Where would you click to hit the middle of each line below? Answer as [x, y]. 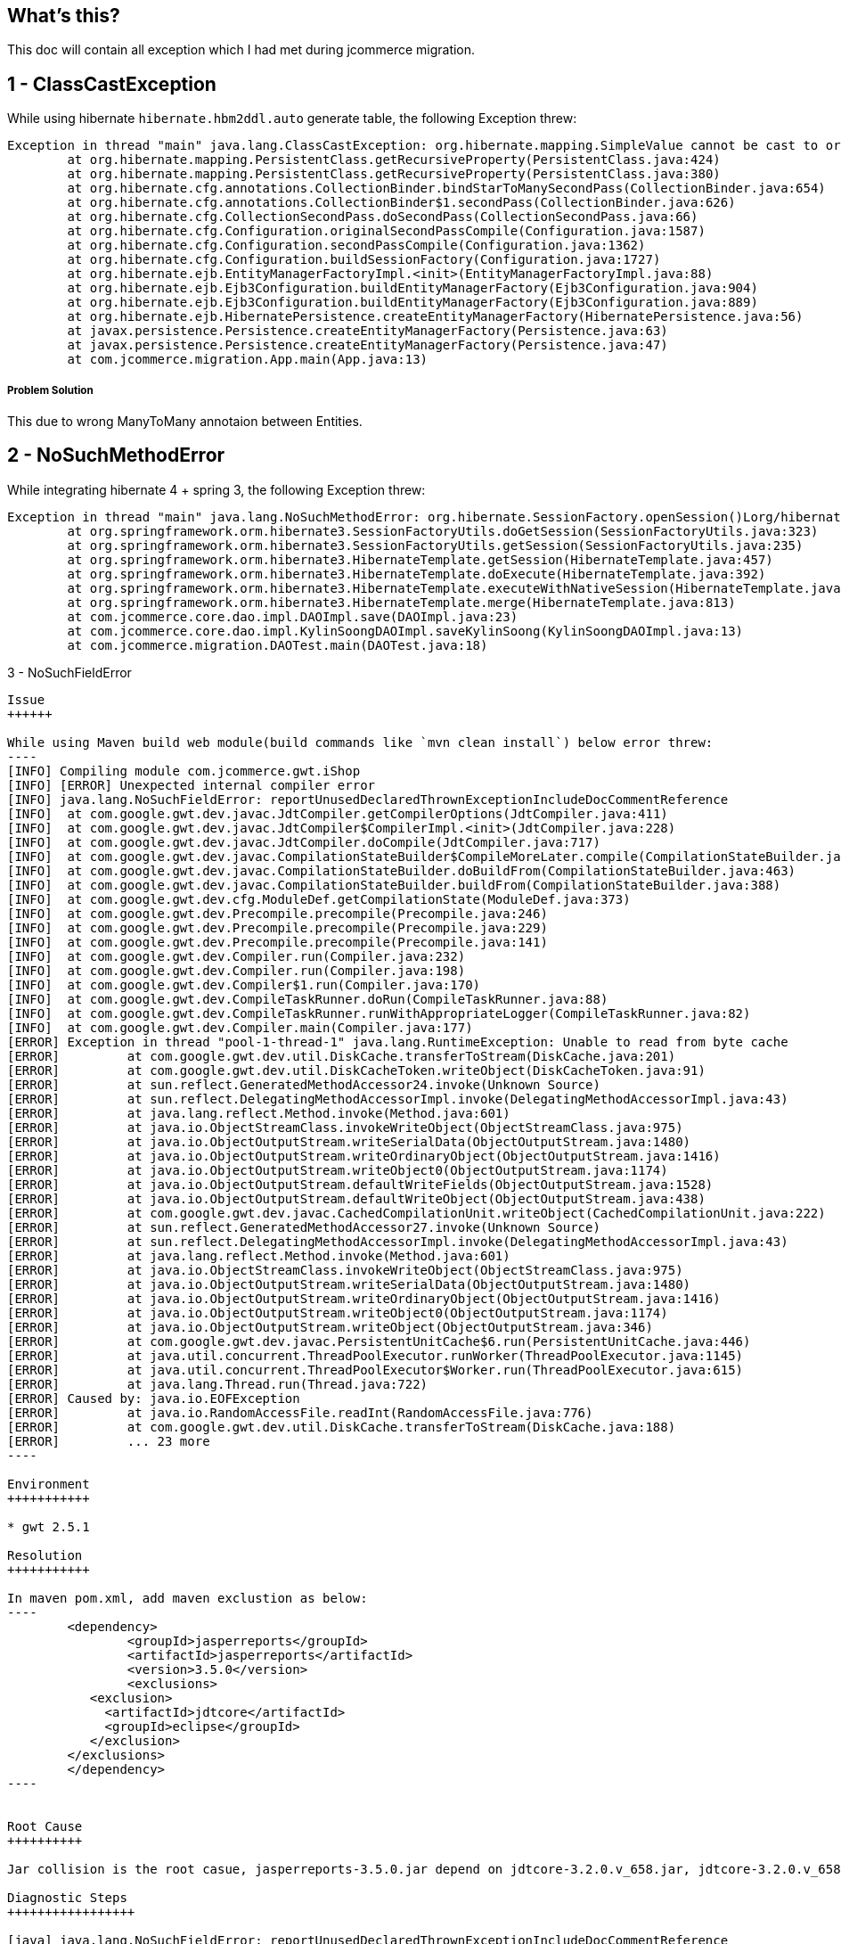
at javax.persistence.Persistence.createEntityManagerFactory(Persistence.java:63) [367, 331]
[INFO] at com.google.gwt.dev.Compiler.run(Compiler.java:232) [237, 956]
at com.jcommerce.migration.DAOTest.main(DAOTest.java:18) [278, 645]
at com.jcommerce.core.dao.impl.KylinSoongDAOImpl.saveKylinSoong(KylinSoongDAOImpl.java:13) [405, 631]
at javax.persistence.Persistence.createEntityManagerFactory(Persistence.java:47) [367, 345]
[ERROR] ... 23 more [109, 1441]
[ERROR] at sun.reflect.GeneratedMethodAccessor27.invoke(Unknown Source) [304, 1227]
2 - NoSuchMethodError [116, 455]
